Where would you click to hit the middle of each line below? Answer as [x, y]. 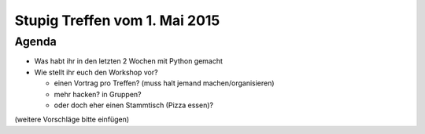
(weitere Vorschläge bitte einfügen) [72, 120]
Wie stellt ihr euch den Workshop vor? [96, 72]
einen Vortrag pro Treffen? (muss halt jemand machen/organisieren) [164, 83]
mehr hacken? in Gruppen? [98, 94]
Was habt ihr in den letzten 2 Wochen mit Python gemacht [129, 61]
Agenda [35, 42]
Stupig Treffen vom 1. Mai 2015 [117, 20]
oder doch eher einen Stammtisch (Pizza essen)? [134, 105]
